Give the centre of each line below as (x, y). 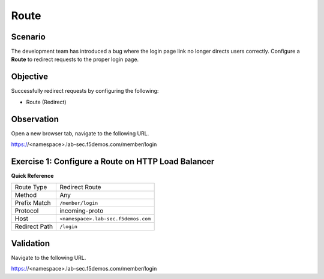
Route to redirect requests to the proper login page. (75, 59)
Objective (30, 77)
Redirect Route (80, 187)
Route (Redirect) (46, 102)
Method (26, 195)
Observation (35, 119)
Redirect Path (34, 226)
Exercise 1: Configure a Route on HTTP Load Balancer (113, 161)
